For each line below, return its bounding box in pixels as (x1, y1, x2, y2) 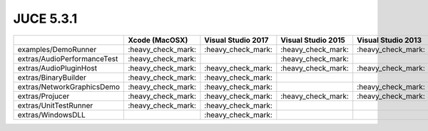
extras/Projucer (17, 91, 70, 101)
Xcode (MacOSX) (128, 35, 188, 45)
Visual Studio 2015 (280, 35, 346, 45)
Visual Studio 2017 (204, 35, 269, 45)
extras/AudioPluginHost (17, 63, 98, 73)
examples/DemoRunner (17, 44, 97, 54)
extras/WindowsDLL (17, 110, 86, 120)
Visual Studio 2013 (357, 35, 422, 45)
